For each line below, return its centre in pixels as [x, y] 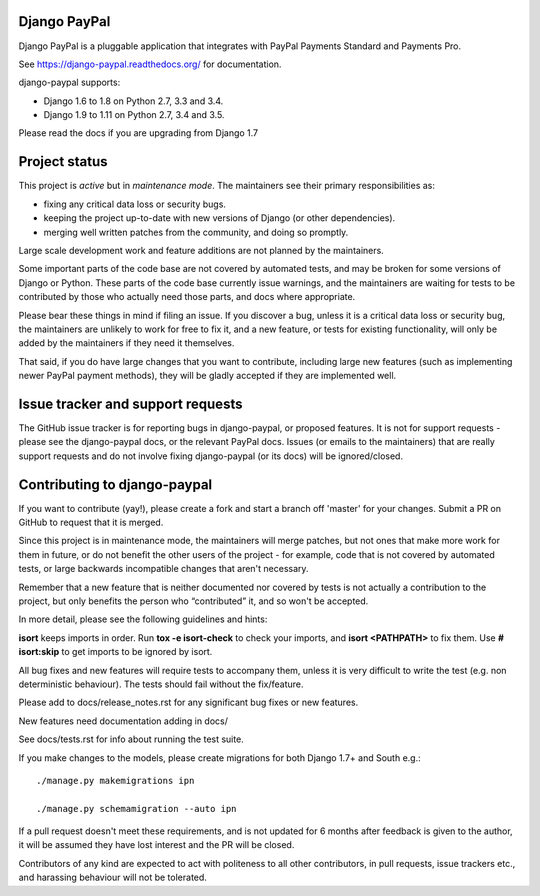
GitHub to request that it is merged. [91, 522]
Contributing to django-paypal [115, 484]
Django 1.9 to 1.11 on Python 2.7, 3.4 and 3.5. [134, 115]
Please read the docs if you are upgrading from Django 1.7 [138, 133]
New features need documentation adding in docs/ [123, 721]
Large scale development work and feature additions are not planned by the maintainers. [201, 250]
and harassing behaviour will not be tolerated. [112, 877]
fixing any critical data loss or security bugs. [135, 204]
